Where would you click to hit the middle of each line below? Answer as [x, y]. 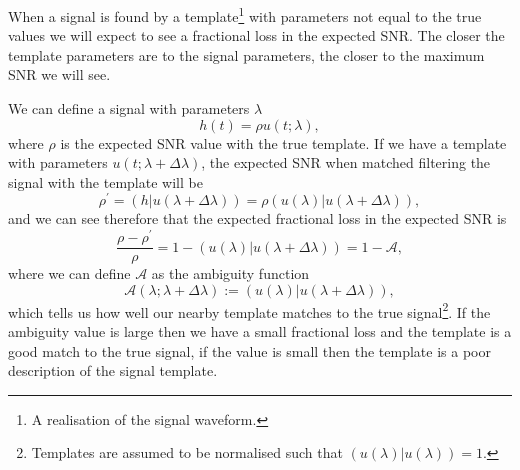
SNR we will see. [59, 74]
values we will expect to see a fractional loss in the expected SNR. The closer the [256, 35]
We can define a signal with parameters [129, 108]
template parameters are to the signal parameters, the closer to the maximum [246, 54]
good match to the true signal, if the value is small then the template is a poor [249, 350]
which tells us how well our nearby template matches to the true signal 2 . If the [249, 310]
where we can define [69, 273]
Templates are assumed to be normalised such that [187, 452]
